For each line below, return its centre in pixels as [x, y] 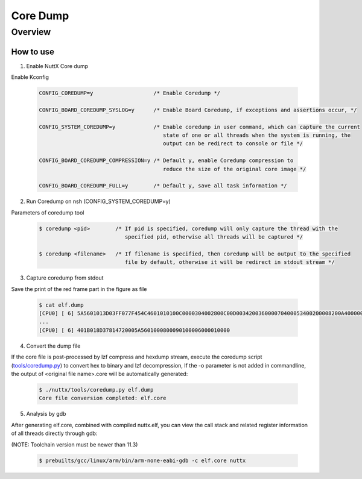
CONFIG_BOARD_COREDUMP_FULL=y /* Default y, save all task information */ [163, 186]
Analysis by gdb [46, 414]
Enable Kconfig [30, 77]
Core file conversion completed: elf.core [103, 398]
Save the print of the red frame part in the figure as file [79, 289]
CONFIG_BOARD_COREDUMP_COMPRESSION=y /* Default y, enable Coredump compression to [166, 161]
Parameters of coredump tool [48, 212]
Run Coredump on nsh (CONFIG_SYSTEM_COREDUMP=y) [99, 201]
